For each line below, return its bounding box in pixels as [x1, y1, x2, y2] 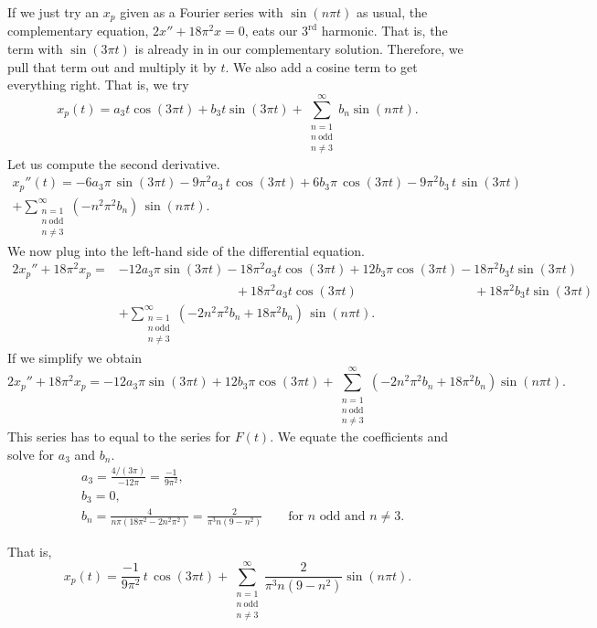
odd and [319, 509, 366, 523]
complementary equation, [7, 21, 149, 40]
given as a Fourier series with [120, 3, 283, 21]
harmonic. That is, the [321, 21, 448, 40]
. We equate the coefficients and [270, 427, 449, 446]
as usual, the [356, 3, 428, 21]
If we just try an [7, 3, 100, 21]
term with [7, 39, 63, 59]
